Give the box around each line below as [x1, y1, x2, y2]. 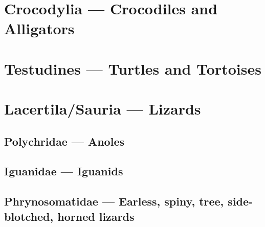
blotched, [4, 208, 54, 224]
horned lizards [57, 208, 135, 224]
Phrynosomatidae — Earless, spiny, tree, [4, 193, 224, 209]
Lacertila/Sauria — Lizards [4, 98, 201, 119]
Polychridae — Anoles [4, 133, 124, 149]
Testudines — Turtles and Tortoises [4, 58, 261, 79]
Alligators [4, 18, 75, 39]
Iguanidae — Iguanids [4, 163, 123, 179]
